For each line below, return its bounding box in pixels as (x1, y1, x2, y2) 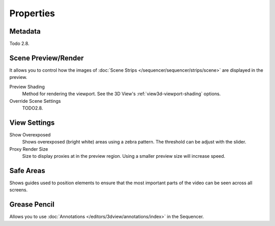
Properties (9, 8, 56, 19)
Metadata (9, 27, 41, 36)
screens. (9, 187, 28, 193)
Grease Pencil (9, 200, 54, 209)
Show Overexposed (9, 131, 51, 137)
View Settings (9, 118, 55, 127)
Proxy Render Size (9, 146, 48, 152)
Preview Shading (9, 83, 45, 90)
